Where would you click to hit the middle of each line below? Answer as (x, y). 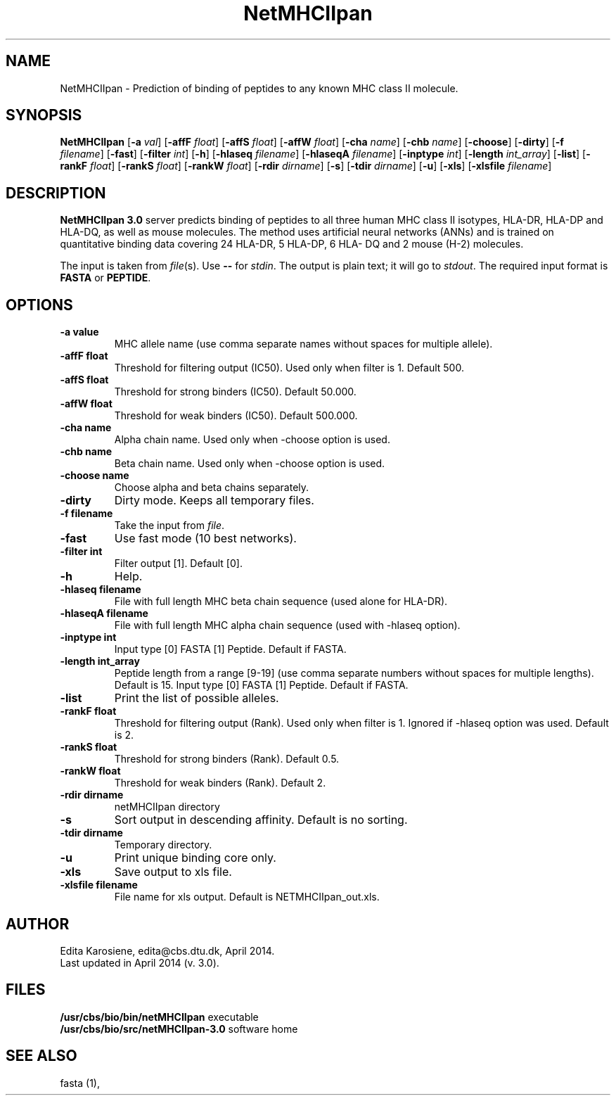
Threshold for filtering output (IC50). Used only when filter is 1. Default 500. (289, 368)
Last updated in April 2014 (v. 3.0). (140, 962)
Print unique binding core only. (195, 858)
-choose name (95, 476)
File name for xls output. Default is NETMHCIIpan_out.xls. (247, 897)
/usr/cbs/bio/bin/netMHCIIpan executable (159, 1017)
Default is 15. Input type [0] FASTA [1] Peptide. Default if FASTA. (261, 685)
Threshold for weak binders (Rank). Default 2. (220, 783)
